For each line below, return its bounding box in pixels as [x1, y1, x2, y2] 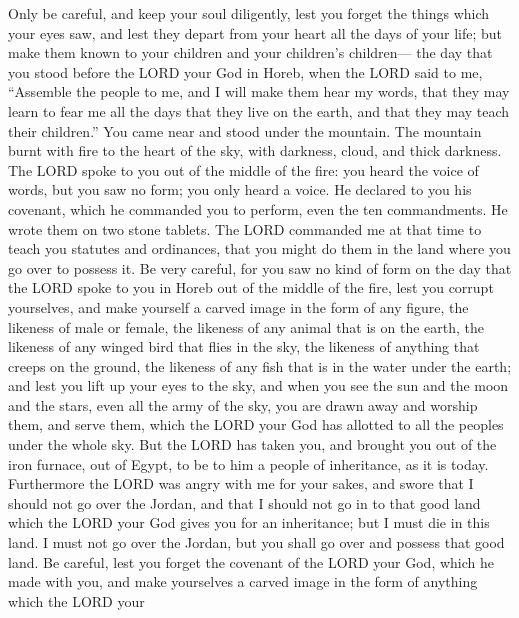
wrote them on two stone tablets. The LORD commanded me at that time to [8, 218, 482, 239]
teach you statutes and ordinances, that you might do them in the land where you [8, 238, 511, 259]
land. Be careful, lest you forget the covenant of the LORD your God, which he [8, 551, 495, 572]
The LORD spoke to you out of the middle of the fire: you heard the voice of [8, 159, 479, 180]
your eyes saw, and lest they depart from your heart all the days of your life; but [8, 22, 503, 43]
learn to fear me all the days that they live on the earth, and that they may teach [8, 100, 510, 121]
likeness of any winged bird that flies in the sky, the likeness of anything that [8, 336, 480, 357]
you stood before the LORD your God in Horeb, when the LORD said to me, [8, 61, 483, 82]
